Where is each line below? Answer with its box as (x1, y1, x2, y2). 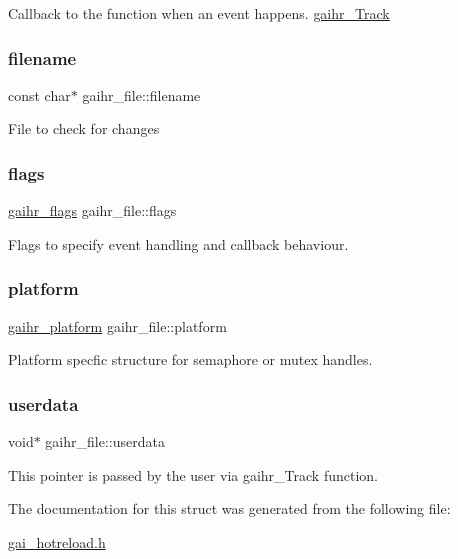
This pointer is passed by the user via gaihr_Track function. (8, 464, 379, 485)
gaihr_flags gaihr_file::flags (8, 200, 177, 221)
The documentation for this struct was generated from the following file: (8, 498, 451, 519)
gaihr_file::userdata (45, 431, 165, 452)
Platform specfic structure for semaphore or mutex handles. (8, 349, 373, 370)
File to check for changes (8, 118, 160, 139)
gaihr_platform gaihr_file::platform (8, 315, 227, 336)
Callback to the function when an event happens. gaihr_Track (8, 3, 390, 23)
